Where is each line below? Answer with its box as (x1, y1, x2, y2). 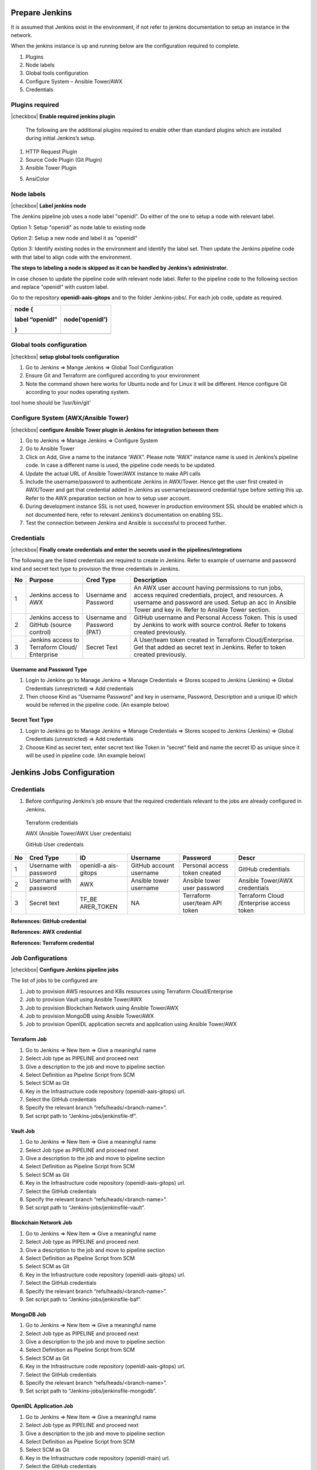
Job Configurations (11, 954, 68, 962)
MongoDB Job (11, 1311, 47, 1318)
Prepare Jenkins (11, 8, 72, 18)
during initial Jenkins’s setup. (25, 135, 96, 142)
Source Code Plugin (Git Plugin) (25, 156, 103, 163)
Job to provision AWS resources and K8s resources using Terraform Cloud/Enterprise (25, 988, 233, 995)
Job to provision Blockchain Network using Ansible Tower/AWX (25, 1004, 179, 1011)
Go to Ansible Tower (25, 445, 75, 452)
